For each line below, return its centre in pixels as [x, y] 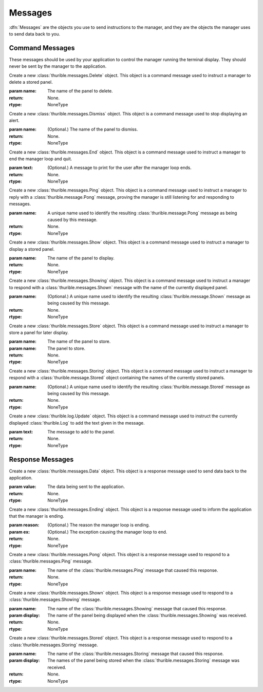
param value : [23, 486]
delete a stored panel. [31, 82]
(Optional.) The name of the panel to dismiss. [93, 130]
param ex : [19, 532]
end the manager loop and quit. [41, 159]
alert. [14, 120]
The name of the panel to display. [81, 258]
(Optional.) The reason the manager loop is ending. [99, 525]
